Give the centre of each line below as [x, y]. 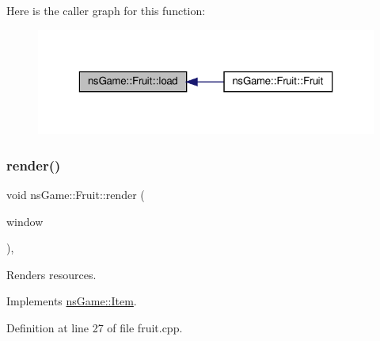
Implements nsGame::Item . [72, 301]
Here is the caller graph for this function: [106, 10]
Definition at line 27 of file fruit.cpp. [95, 328]
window [25, 221]
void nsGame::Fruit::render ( [76, 195]
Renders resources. [51, 274]
